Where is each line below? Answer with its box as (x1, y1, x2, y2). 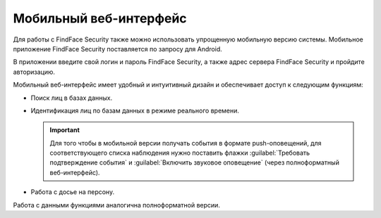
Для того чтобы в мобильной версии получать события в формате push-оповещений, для (49, 139, 322, 147)
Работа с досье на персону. (30, 188, 115, 196)
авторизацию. (13, 68, 56, 76)
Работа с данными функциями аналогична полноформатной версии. (13, 200, 220, 209)
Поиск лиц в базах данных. (30, 94, 113, 102)
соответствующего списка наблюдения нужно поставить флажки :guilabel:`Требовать (49, 148, 310, 158)
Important (49, 126, 80, 134)
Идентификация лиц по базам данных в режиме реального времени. (30, 106, 240, 115)
